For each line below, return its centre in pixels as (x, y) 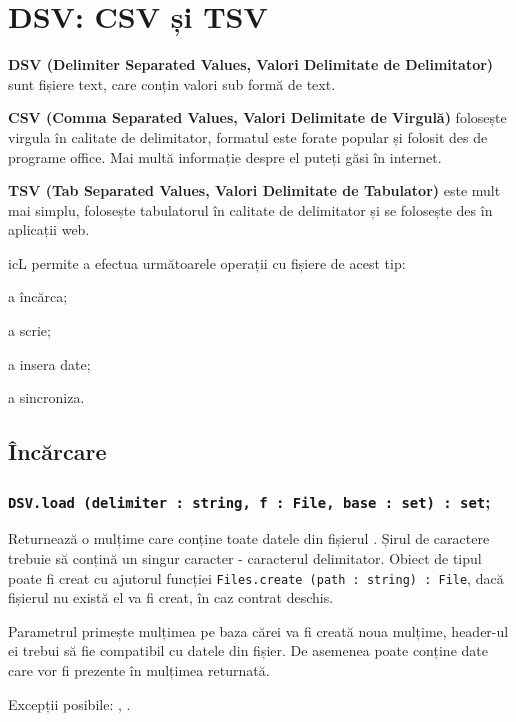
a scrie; (29, 330)
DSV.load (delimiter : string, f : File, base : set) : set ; (249, 500)
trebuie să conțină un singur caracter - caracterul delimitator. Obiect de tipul (245, 558)
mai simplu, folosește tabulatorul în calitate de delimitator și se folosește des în (250, 209)
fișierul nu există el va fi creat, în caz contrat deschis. (171, 597)
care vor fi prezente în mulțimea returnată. (139, 670)
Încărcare (57, 451)
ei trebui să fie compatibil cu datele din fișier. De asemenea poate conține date (248, 650)
